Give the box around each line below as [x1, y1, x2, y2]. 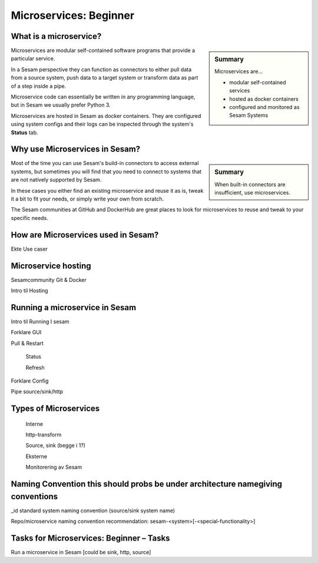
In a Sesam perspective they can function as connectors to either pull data [11, 65, 192, 73]
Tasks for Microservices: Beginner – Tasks [11, 533, 170, 543]
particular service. [11, 55, 55, 62]
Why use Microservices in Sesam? [11, 144, 141, 154]
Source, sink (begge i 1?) [25, 442, 85, 449]
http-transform [25, 431, 62, 439]
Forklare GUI [11, 329, 42, 336]
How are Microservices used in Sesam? [11, 230, 159, 240]
